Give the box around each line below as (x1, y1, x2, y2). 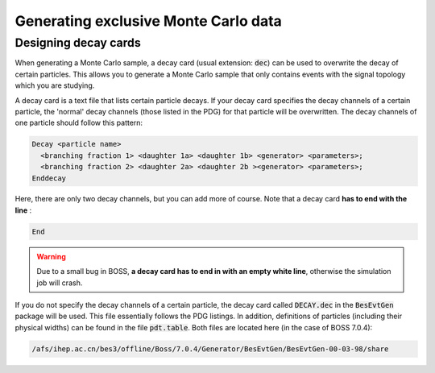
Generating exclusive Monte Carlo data (14, 12, 282, 30)
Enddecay (31, 173, 67, 183)
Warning (36, 251, 66, 261)
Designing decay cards (14, 35, 141, 50)
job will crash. (36, 278, 83, 288)
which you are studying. (14, 81, 95, 90)
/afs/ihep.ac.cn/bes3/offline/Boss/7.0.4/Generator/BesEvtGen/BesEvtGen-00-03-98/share (31, 344, 389, 354)
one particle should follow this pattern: (14, 118, 143, 128)
